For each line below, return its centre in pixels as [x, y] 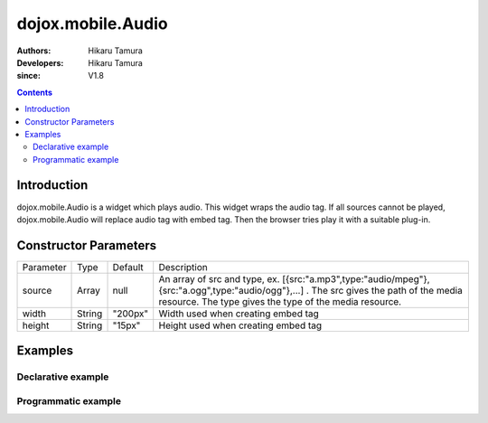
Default [128, 267]
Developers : [40, 62]
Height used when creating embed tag [240, 325]
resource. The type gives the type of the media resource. [280, 301]
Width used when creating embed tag [239, 314]
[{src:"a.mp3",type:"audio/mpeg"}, [356, 278]
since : [28, 76]
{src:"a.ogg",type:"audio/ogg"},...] [231, 290]
